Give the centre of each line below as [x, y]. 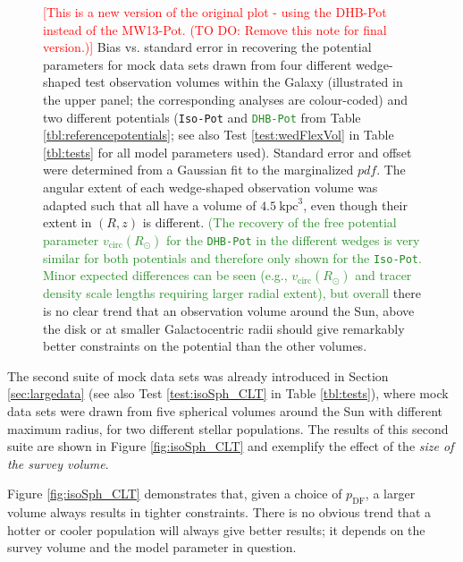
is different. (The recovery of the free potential [269, 222]
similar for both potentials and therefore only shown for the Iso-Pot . [232, 257]
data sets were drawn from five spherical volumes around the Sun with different [225, 411]
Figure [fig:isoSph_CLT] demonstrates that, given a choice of [175, 494]
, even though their [355, 204]
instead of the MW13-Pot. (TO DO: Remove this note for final [215, 29]
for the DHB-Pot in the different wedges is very [293, 239]
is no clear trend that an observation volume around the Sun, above [229, 311]
